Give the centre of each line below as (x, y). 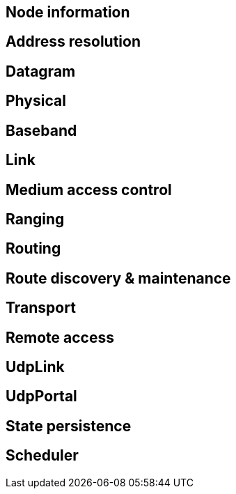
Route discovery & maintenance (118, 278)
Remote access (60, 337)
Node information (68, 12)
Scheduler (42, 456)
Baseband (41, 130)
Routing (33, 249)
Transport (41, 308)
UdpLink (35, 367)
